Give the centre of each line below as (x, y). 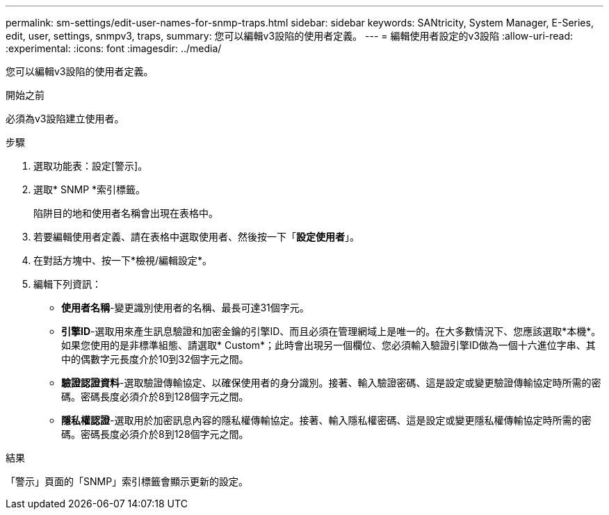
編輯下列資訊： (67, 284)
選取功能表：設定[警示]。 (91, 166)
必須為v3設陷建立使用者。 (65, 118)
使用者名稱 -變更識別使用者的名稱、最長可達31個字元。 (185, 308)
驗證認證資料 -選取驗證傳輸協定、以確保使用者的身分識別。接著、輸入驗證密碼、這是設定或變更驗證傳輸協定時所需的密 (331, 383)
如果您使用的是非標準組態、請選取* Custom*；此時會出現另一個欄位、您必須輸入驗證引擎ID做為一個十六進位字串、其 (328, 345)
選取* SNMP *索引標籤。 (90, 189)
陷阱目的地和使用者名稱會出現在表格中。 (126, 213)
